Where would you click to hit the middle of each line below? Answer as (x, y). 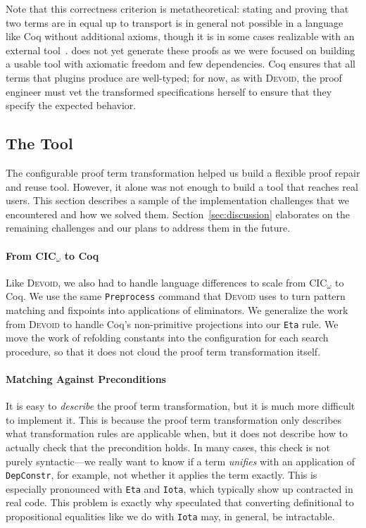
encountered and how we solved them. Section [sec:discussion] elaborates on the (178, 214)
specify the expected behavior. (71, 105)
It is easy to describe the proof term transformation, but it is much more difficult (181, 406)
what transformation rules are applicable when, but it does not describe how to (177, 433)
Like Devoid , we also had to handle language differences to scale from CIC (166, 282)
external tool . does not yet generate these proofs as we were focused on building (181, 50)
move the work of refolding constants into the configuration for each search (167, 338)
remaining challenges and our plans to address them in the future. (148, 228)
